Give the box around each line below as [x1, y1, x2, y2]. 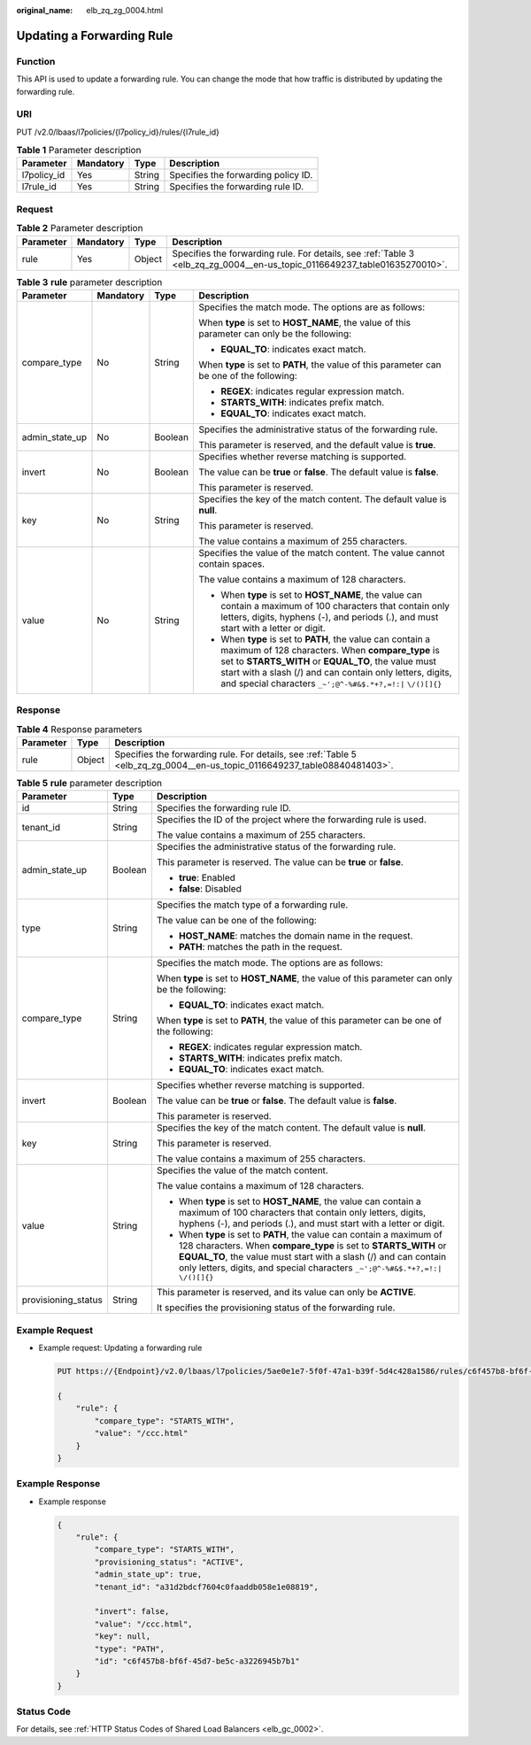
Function [16, 55, 56, 67]
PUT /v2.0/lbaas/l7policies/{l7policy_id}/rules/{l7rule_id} [16, 127, 220, 137]
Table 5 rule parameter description [16, 777, 163, 790]
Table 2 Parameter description [16, 222, 143, 235]
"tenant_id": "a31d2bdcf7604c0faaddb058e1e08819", [94, 1581, 319, 1592]
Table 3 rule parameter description [16, 275, 163, 288]
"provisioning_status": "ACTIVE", [94, 1556, 244, 1567]
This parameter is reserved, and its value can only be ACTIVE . [156, 1286, 416, 1299]
